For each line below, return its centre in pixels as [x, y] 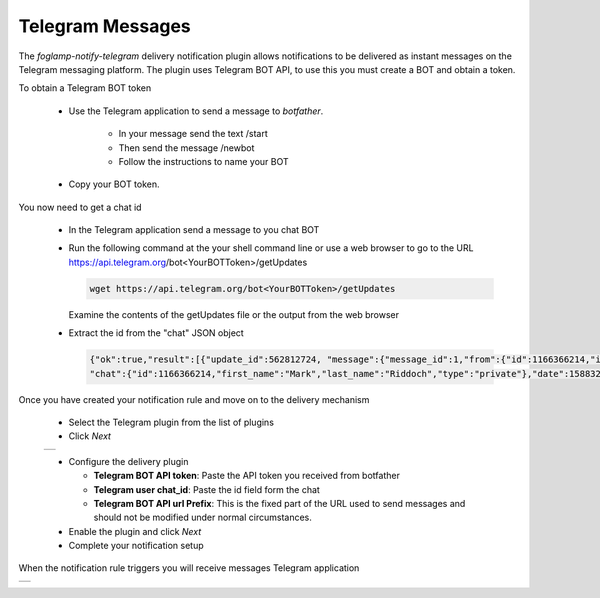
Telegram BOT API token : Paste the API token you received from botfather [246, 476]
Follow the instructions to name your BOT [203, 161]
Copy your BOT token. [114, 184]
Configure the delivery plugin [128, 461]
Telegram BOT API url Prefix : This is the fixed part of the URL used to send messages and [279, 503]
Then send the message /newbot [186, 147]
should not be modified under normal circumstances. [202, 517]
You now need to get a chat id [80, 207]
